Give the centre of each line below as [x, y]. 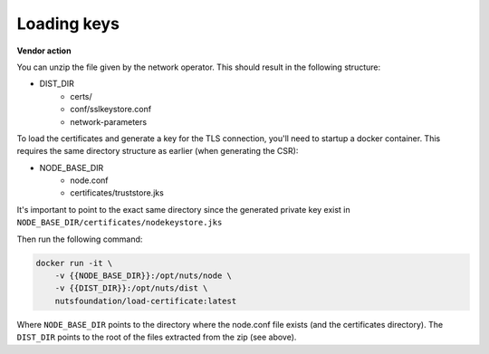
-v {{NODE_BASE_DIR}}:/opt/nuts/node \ [144, 276]
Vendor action [44, 51]
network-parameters [109, 121]
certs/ [81, 96]
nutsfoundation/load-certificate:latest [146, 301]
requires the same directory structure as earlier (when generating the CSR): [158, 151]
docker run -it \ [74, 263]
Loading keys [68, 24]
